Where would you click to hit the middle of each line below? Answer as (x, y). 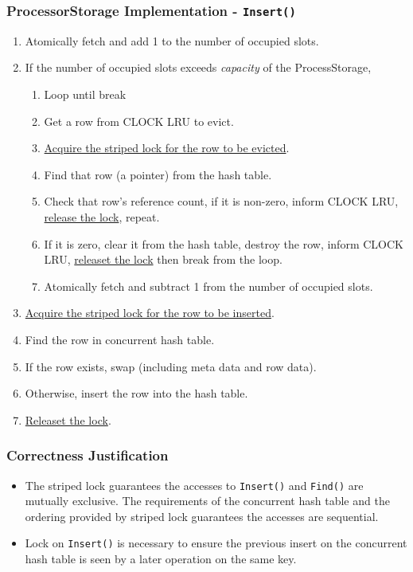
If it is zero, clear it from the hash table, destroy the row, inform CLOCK (224, 243)
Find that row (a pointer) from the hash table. (158, 174)
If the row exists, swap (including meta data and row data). (171, 366)
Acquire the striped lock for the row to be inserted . (150, 313)
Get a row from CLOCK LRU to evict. (139, 121)
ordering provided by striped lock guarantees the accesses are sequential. (202, 516)
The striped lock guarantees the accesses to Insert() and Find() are (194, 485)
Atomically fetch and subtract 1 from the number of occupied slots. (208, 286)
